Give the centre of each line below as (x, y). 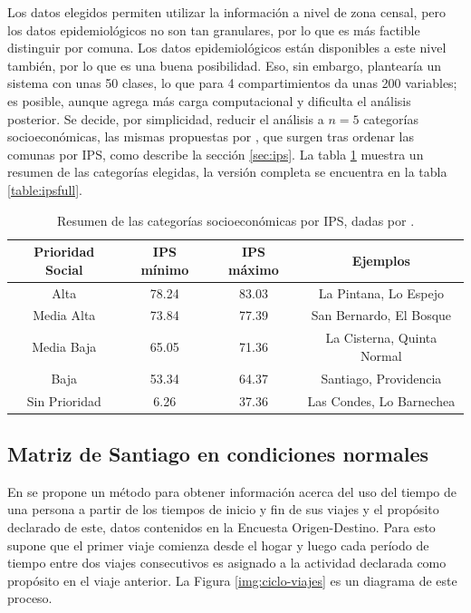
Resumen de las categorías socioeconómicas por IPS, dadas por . (235, 220)
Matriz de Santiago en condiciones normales (218, 454)
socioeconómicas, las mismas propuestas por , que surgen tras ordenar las (211, 136)
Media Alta (64, 315)
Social (64, 269)
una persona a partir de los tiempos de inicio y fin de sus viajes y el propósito (223, 509)
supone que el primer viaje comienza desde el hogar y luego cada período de (218, 545)
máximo (254, 269)
